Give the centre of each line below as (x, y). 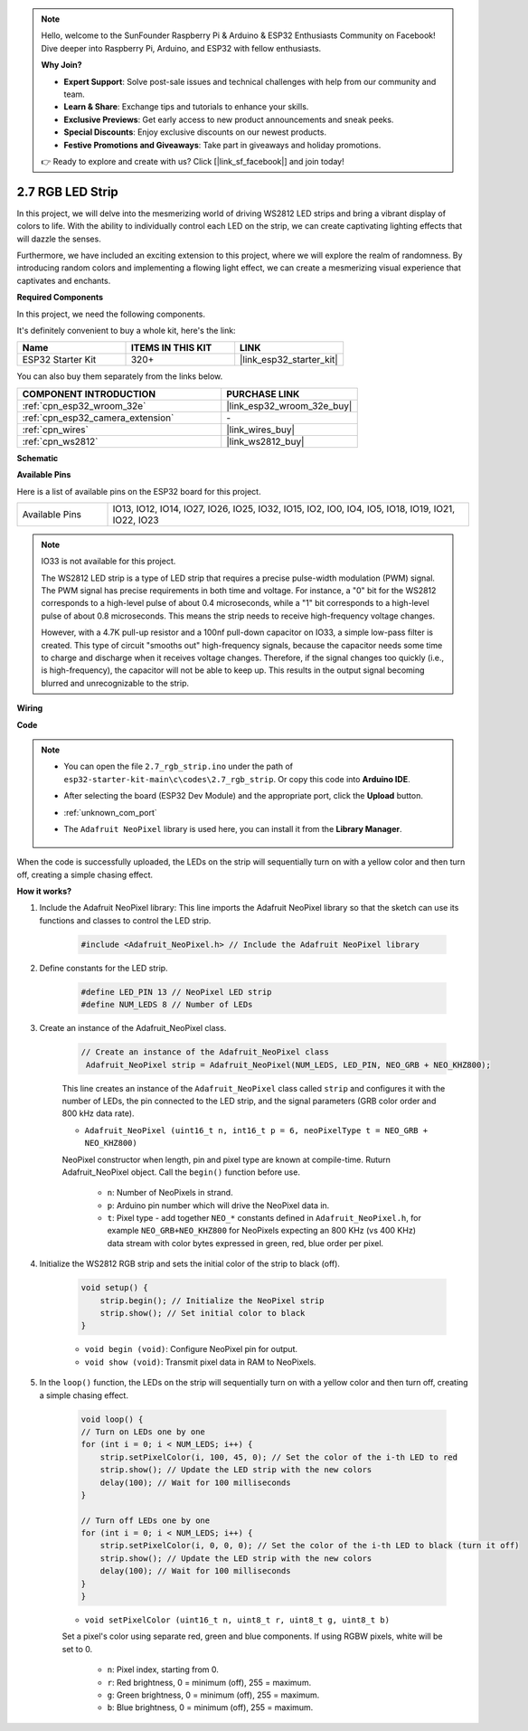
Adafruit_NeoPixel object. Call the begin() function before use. (181, 1172)
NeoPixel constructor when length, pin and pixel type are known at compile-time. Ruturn (226, 1159)
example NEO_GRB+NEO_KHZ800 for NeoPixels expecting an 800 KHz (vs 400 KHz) (261, 1231)
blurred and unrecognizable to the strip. (115, 683)
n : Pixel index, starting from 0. (163, 1670)
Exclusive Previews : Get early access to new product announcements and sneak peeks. (229, 119)
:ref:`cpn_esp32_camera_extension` (98, 418)
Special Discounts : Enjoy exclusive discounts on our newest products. (195, 132)
